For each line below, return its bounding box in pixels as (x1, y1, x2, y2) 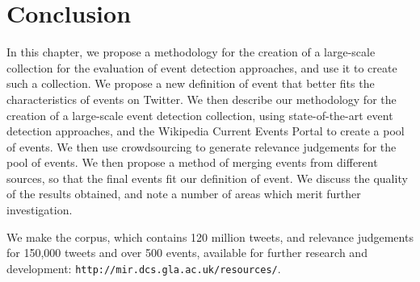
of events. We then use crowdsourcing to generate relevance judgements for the (6, 138, 397, 155)
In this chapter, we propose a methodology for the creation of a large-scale (6, 44, 376, 60)
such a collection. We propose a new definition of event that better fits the (6, 75, 375, 92)
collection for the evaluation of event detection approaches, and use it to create (6, 59, 397, 76)
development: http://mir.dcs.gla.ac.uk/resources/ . (6, 259, 281, 276)
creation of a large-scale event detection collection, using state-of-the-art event (6, 106, 393, 123)
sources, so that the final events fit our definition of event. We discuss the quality (6, 169, 408, 186)
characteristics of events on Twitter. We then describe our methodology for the (6, 90, 397, 107)
